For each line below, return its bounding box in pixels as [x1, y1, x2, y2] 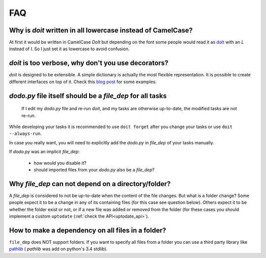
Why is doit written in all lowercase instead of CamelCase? [9, 26, 193, 34]
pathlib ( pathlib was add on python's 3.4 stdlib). [9, 246, 108, 252]
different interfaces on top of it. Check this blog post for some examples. [9, 79, 157, 85]
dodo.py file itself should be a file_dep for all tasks [9, 92, 167, 100]
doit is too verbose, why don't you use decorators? [9, 59, 168, 67]
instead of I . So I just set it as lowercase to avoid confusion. [9, 46, 130, 52]
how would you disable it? [33, 160, 87, 166]
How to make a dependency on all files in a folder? [9, 226, 166, 234]
